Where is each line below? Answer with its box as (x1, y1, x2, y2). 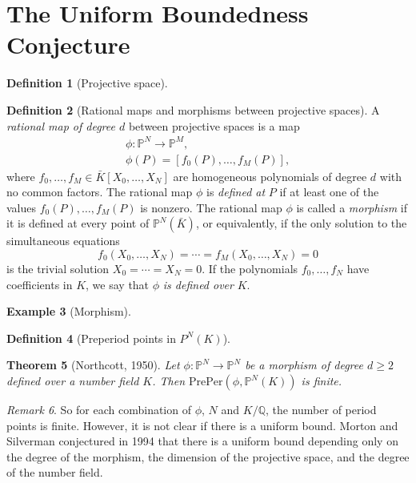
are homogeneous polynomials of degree (173, 167, 367, 184)
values (6, 199, 37, 215)
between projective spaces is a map (128, 117, 300, 134)
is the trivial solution (6, 260, 110, 277)
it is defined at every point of (6, 215, 150, 231)
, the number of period (265, 401, 377, 417)
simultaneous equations (6, 232, 120, 249)
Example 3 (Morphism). (6, 303, 131, 320)
